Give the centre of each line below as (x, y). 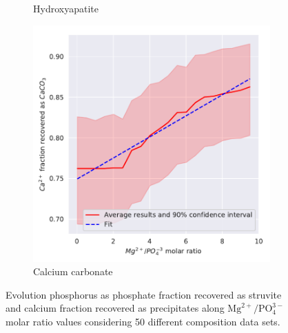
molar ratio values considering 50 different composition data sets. (143, 321)
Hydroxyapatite (66, 8)
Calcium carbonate (73, 271)
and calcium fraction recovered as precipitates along (115, 308)
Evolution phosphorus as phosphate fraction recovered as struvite (144, 294)
